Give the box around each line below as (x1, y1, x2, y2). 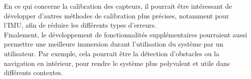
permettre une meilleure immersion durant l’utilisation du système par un (4, 39, 224, 49)
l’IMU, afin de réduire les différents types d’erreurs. (4, 20, 156, 30)
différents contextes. (4, 67, 63, 78)
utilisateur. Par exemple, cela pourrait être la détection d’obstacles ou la (4, 48, 219, 58)
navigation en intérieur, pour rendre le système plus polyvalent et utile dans (4, 58, 230, 68)
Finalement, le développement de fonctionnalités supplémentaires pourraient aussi (4, 29, 247, 39)
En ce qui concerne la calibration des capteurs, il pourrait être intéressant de (4, 1, 232, 11)
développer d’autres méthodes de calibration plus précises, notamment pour (4, 10, 229, 20)
